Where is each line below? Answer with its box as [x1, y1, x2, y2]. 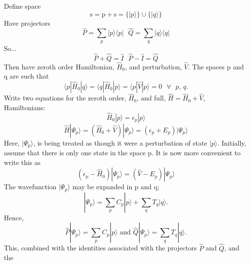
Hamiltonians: [4, 102, 46, 112]
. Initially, [217, 137, 247, 148]
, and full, [137, 93, 166, 103]
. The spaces [188, 61, 225, 71]
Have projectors [4, 17, 50, 28]
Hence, [4, 212, 24, 222]
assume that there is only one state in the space [4, 148, 146, 158]
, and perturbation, [125, 61, 182, 71]
